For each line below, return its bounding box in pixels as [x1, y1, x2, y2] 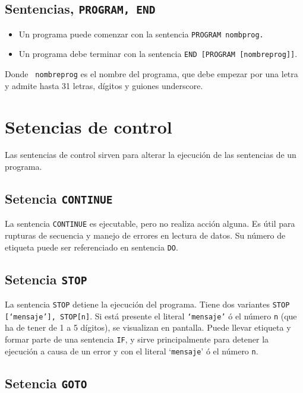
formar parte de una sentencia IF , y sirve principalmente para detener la [5, 333, 269, 346]
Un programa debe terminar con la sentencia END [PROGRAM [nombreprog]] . [18, 47, 298, 60]
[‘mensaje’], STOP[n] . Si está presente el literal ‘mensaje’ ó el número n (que [5, 309, 297, 322]
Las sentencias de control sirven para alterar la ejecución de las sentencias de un [5, 148, 296, 161]
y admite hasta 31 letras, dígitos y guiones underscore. [5, 79, 203, 91]
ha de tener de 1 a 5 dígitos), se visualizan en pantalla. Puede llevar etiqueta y [5, 321, 291, 334]
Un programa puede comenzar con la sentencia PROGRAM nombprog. [18, 27, 264, 40]
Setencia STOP [5, 270, 87, 288]
